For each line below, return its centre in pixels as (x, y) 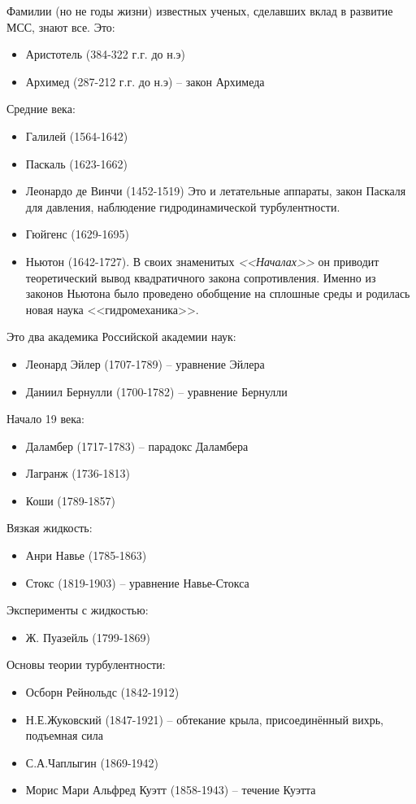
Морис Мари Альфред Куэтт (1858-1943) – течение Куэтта (171, 790)
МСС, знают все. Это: (61, 26)
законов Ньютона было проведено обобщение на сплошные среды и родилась (218, 293)
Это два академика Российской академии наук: (121, 336)
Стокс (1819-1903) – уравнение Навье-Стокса (137, 582)
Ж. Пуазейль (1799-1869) (88, 637)
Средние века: (41, 109)
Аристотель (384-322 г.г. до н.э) (106, 54)
